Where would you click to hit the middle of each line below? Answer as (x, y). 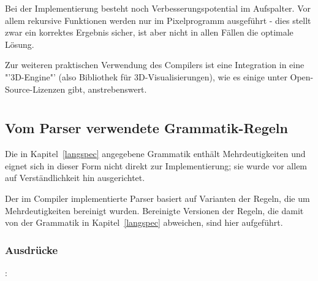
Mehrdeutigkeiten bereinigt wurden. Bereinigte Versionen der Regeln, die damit (154, 210)
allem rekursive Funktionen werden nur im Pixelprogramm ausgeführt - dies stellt (158, 20)
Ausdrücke (32, 249)
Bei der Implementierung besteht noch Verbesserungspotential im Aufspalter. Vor (158, 8)
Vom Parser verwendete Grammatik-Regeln (146, 128)
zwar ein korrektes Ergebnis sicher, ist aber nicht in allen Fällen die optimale (149, 32)
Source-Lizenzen (35, 89)
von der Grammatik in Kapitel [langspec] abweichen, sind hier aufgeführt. (144, 222)
